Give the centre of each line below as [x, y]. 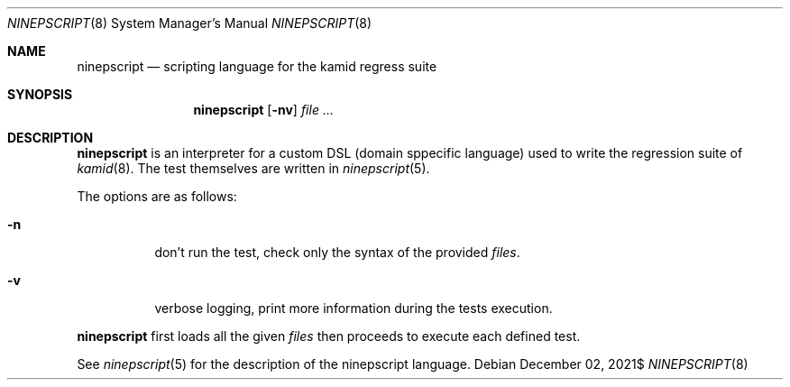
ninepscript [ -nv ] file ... [263, 110]
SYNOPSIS [40, 94]
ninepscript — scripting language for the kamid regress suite [257, 66]
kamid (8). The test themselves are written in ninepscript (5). [253, 168]
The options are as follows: [157, 196]
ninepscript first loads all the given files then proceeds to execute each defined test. [329, 336]
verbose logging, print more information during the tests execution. [354, 308]
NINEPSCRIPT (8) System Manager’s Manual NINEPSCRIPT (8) [190, 23]
